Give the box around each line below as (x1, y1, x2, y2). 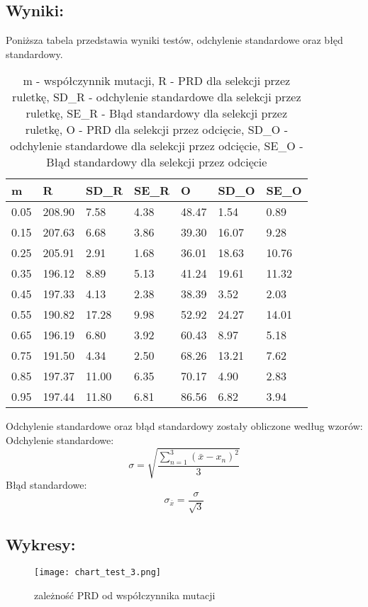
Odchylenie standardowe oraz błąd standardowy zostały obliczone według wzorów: (6, 419, 363, 433)
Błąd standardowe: (6, 477, 87, 492)
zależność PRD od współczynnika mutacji (34, 588, 216, 603)
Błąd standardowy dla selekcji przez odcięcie (46, 154, 267, 171)
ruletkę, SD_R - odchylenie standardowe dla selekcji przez (12, 89, 301, 106)
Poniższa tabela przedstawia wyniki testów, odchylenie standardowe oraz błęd (6, 33, 343, 47)
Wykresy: (6, 533, 76, 555)
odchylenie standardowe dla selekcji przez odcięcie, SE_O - (10, 137, 303, 154)
